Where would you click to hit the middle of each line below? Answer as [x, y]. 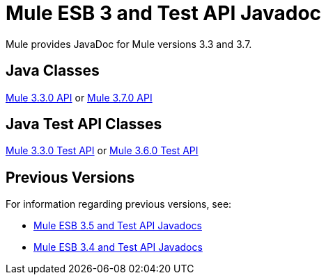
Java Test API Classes [84, 124]
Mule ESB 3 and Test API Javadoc [164, 13]
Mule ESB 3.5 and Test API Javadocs [118, 226]
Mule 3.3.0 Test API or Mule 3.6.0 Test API [102, 151]
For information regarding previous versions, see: [119, 204]
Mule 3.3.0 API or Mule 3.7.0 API [79, 97]
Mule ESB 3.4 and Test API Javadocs [118, 247]
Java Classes [53, 71]
